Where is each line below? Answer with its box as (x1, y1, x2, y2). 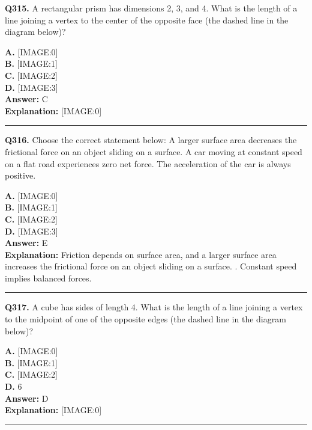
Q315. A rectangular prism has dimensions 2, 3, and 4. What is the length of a (5, 2, 298, 14)
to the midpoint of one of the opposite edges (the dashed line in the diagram (5, 313, 286, 325)
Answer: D (5, 392, 49, 404)
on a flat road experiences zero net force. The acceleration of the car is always (5, 157, 291, 170)
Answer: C (5, 93, 48, 105)
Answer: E (5, 236, 48, 249)
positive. (5, 169, 36, 182)
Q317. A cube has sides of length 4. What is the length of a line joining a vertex (5, 301, 303, 313)
